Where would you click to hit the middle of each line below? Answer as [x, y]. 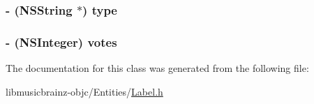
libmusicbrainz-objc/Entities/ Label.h [84, 91]
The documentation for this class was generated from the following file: [157, 68]
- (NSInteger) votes [61, 42]
